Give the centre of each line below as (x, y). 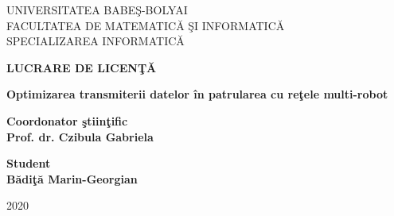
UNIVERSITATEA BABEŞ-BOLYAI (97, 10)
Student (29, 163)
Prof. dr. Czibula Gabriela (80, 136)
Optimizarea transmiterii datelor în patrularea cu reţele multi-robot (197, 94)
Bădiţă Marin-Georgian (72, 178)
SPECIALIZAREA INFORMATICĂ (96, 41)
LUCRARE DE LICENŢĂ (82, 67)
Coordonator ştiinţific (67, 120)
